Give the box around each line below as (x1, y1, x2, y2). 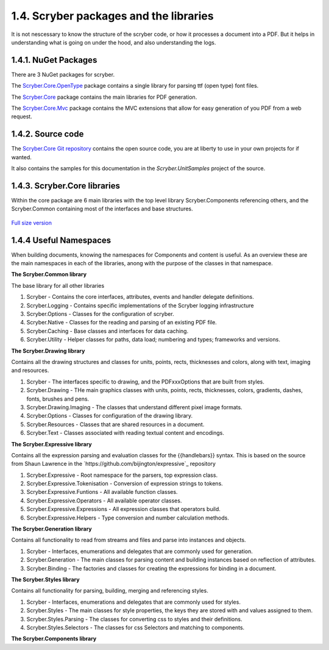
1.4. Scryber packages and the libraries (11, 9, 214, 23)
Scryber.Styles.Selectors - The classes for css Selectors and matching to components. (26, 624, 245, 631)
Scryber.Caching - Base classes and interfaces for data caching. (26, 327, 189, 335)
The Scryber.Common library (11, 271, 87, 278)
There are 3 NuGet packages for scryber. (11, 71, 115, 78)
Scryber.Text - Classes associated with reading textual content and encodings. (26, 429, 225, 437)
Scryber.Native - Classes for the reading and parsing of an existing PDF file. (26, 319, 218, 326)
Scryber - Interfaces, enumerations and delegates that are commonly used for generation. (26, 548, 253, 555)
